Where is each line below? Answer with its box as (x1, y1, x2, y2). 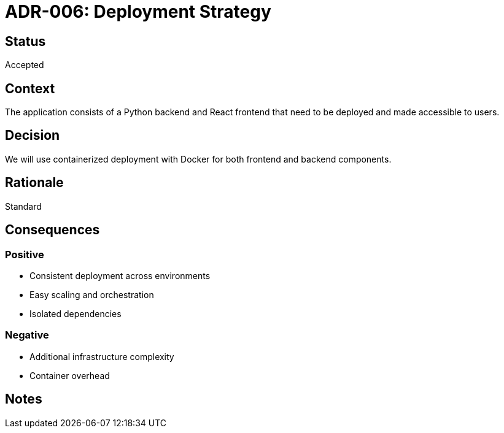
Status (5, 33, 46, 49)
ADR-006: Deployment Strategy (5, 1, 271, 22)
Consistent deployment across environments (29, 270, 211, 281)
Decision (5, 128, 60, 144)
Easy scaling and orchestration (29, 289, 154, 300)
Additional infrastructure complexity (29, 351, 174, 362)
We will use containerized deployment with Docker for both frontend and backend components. (5, 153, 392, 164)
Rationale (5, 175, 64, 191)
